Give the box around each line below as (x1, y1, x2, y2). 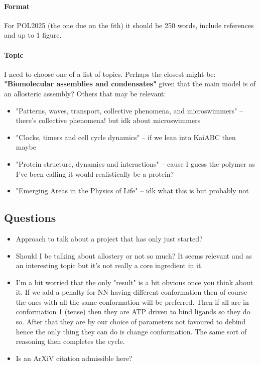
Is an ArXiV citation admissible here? (16, 352, 133, 363)
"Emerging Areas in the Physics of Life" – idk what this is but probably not (16, 185, 249, 196)
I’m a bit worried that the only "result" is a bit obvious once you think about (16, 277, 253, 287)
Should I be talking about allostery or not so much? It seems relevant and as (16, 250, 252, 261)
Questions (4, 210, 56, 225)
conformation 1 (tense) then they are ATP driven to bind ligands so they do (16, 306, 250, 317)
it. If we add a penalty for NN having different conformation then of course (16, 287, 247, 297)
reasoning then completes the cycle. (16, 336, 125, 346)
